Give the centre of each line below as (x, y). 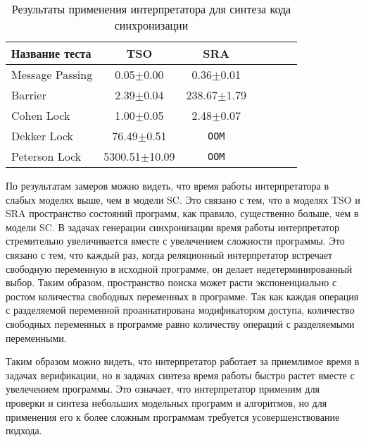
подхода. (24, 430)
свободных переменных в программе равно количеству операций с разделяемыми (180, 323)
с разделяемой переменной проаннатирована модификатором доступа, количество (180, 310)
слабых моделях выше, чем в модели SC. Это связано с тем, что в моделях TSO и (183, 199)
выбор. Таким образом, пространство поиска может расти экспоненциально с (171, 282)
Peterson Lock (46, 156)
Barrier (29, 95)
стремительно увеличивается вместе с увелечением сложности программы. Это (175, 241)
